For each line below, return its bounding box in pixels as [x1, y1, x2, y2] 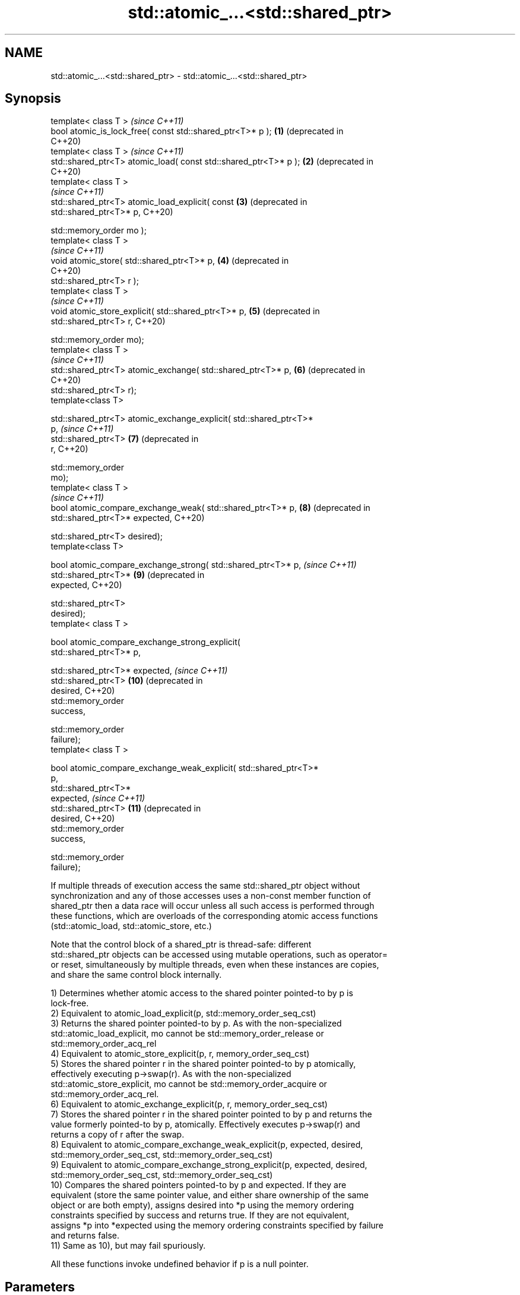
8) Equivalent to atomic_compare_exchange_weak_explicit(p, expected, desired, [50, 1139, 363, 1150]
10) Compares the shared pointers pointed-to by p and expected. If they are [50, 1180, 347, 1190]
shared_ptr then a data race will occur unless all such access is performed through [50, 901, 375, 911]
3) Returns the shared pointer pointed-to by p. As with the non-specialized [50, 1018, 342, 1029]
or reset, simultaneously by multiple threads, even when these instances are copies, [50, 959, 379, 970]
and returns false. [50, 1230, 119, 1241]
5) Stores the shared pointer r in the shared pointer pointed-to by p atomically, [50, 1059, 356, 1069]
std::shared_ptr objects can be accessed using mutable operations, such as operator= [50, 949, 388, 960]
